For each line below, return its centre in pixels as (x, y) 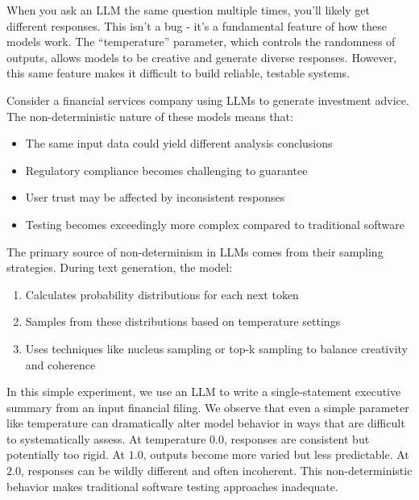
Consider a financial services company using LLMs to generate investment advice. (208, 100)
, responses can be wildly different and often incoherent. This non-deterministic (216, 471)
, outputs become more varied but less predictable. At (276, 454)
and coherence (60, 364)
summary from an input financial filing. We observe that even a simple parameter (208, 407)
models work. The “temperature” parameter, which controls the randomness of (201, 42)
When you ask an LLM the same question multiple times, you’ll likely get (189, 10)
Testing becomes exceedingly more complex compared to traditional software (215, 224)
